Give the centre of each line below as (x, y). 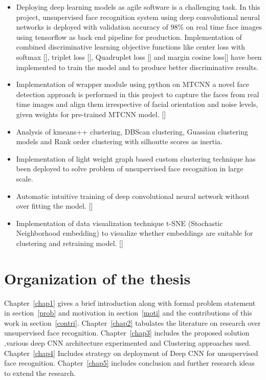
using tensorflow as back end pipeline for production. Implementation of (129, 37)
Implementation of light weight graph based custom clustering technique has (136, 158)
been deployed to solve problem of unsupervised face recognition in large (130, 169)
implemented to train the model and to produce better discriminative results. (137, 67)
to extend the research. (40, 373)
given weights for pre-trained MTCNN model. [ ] (91, 114)
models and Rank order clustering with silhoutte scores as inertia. (119, 141)
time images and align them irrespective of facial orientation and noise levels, (137, 104)
